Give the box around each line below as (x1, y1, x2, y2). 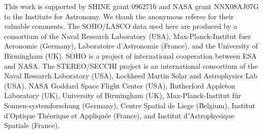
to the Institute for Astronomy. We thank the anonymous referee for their (4, 11, 234, 21)
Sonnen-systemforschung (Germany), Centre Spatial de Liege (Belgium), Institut (4, 100, 255, 110)
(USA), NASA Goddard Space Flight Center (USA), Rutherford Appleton (4, 80, 236, 91)
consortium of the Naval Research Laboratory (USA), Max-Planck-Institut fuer (4, 30, 251, 41)
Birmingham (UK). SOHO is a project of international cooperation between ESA (4, 50, 257, 61)
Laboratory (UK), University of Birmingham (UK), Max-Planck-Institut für (4, 90, 241, 101)
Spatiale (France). (4, 120, 60, 130)
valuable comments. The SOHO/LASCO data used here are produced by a (4, 21, 238, 31)
